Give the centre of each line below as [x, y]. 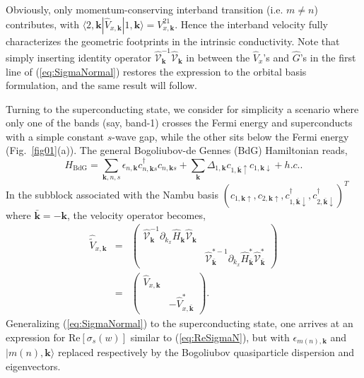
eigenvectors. [33, 366]
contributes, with [42, 24]
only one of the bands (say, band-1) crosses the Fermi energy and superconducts [179, 123]
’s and [276, 57]
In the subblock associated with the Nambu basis [112, 194]
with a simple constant [55, 136]
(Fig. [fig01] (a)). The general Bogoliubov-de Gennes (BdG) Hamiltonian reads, [177, 150]
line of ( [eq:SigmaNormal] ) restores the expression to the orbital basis [156, 71]
